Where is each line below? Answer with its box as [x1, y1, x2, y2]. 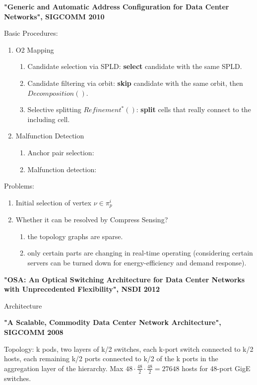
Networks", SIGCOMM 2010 [4, 11, 105, 21]
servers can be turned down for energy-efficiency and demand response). [27, 257, 247, 267]
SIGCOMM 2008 [4, 326, 64, 337]
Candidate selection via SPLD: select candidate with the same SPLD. [27, 61, 242, 71]
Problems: [4, 181, 34, 191]
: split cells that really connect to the [136, 104, 251, 115]
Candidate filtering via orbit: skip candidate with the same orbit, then [27, 77, 243, 88]
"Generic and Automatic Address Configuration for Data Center [4, 1, 229, 11]
